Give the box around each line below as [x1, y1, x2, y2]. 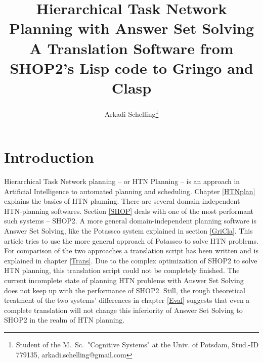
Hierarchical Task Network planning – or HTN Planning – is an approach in [4, 176, 240, 187]
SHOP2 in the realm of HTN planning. [4, 314, 125, 325]
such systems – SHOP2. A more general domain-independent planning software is [4, 215, 256, 226]
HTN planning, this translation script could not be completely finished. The [4, 265, 240, 276]
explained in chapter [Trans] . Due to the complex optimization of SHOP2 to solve [4, 255, 257, 265]
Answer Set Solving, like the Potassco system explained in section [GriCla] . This [4, 225, 253, 236]
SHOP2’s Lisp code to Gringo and [10, 57, 253, 78]
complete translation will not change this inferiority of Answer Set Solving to [4, 304, 243, 315]
